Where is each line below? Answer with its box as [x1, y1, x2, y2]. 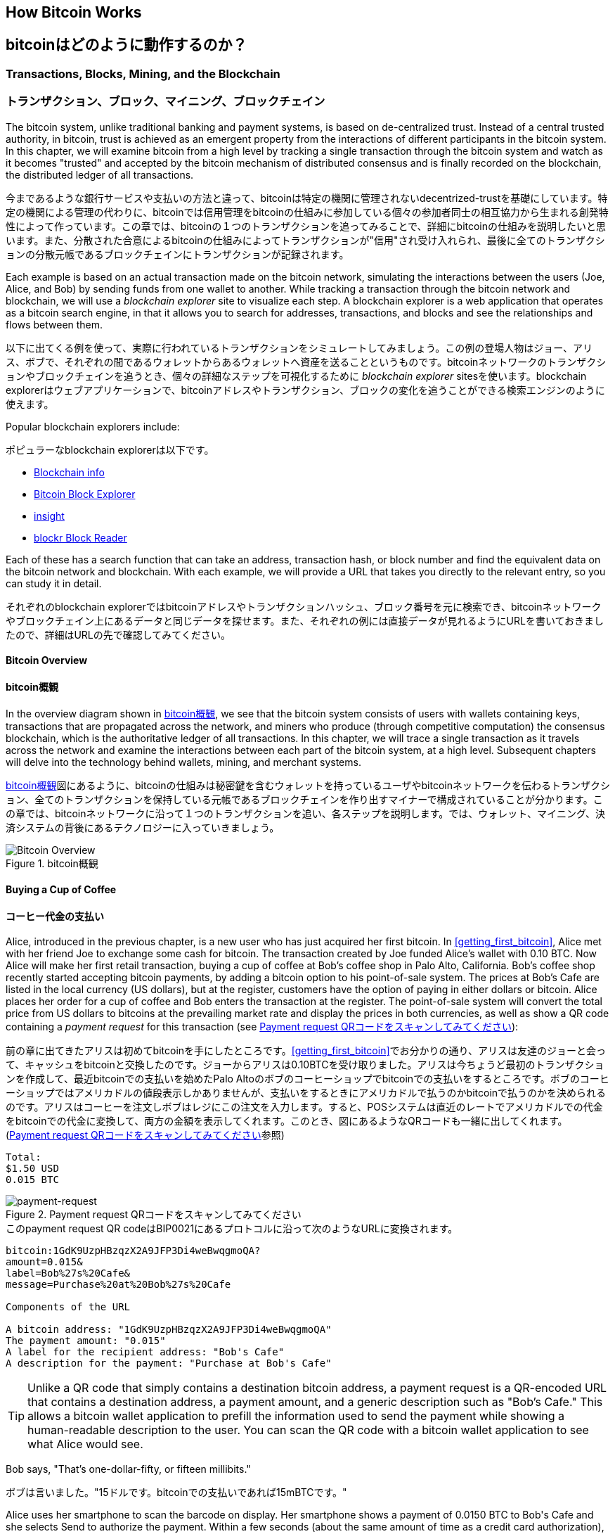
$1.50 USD [6, 1163, 59, 1175]
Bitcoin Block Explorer [34, 487, 136, 500]
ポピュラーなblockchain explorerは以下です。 [6, 443, 214, 456]
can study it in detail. [6, 577, 102, 589]
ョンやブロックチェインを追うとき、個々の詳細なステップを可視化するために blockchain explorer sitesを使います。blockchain [6, 369, 587, 382]
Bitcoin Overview [6, 654, 88, 667]
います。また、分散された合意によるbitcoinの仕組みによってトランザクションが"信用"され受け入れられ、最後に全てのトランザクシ [6, 234, 605, 246]
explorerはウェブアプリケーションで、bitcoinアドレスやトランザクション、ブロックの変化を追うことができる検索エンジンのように [6, 383, 605, 396]
